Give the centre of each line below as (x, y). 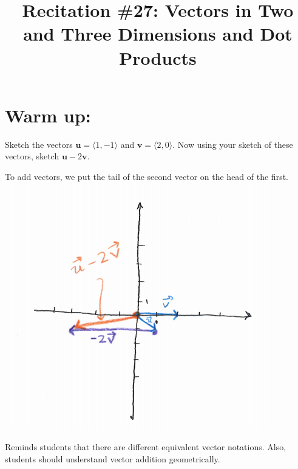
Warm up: (48, 115)
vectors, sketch (32, 156)
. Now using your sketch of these (233, 144)
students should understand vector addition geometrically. (113, 458)
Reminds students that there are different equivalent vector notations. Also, (146, 447)
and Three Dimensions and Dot (158, 34)
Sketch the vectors (39, 144)
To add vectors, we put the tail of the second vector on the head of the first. (147, 176)
